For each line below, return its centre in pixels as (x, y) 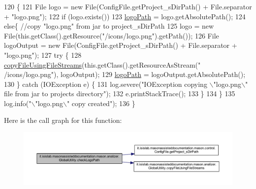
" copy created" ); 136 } (101, 103)
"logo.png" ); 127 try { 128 (43, 55)
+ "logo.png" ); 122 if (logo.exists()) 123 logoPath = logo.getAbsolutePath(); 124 (125, 16)
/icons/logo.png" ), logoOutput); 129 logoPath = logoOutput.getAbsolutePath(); (125, 74)
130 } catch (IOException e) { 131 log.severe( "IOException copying (106, 84)
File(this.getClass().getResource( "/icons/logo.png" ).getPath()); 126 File (112, 35)
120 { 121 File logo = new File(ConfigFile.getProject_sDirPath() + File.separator (128, 6)
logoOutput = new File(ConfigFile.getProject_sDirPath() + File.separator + (121, 45)
